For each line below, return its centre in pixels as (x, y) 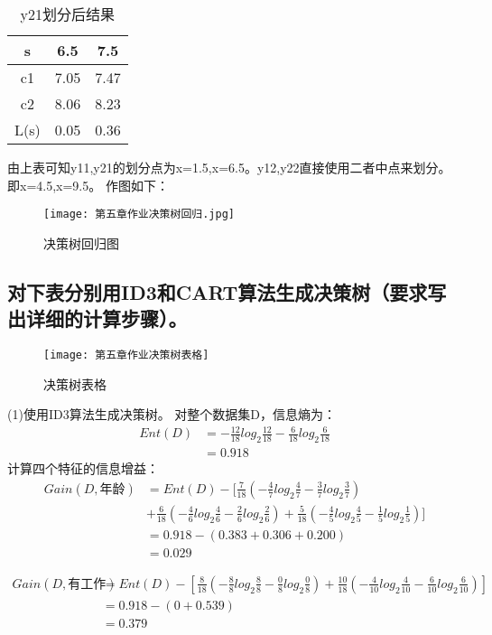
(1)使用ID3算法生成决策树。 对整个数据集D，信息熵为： (172, 414)
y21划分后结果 (68, 14)
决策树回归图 (81, 243)
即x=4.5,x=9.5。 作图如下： (88, 185)
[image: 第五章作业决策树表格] (126, 355)
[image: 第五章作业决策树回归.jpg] (139, 215)
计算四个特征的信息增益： (83, 468)
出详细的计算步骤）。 (97, 318)
